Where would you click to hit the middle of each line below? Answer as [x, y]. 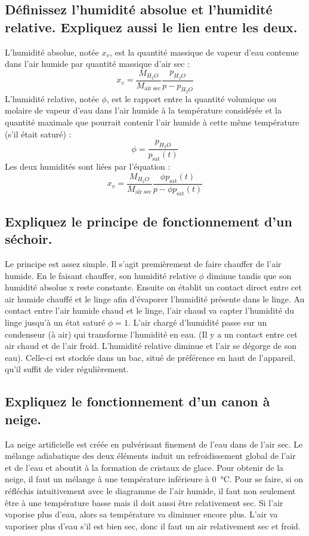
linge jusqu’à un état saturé [55, 322]
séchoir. [29, 239]
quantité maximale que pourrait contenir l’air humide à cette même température [152, 122]
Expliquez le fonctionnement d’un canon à [137, 401]
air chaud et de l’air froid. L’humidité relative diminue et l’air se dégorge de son [151, 346]
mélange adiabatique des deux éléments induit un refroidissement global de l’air [150, 456]
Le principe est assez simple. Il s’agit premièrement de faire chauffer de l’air [143, 264]
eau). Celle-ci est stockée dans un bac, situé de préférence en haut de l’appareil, [150, 357]
